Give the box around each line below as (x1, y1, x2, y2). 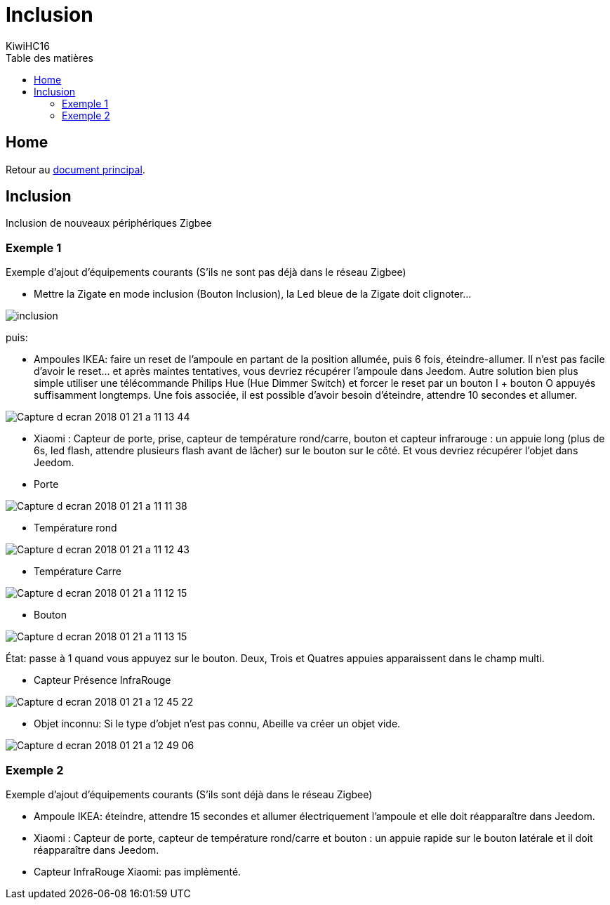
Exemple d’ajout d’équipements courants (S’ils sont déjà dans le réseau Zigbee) (6, 788, 373, 800)
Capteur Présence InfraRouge (34, 674, 171, 687)
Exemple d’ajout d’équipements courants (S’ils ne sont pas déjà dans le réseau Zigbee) (6, 266, 406, 279)
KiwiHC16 (6, 39, 50, 52)
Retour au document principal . (6, 163, 145, 176)
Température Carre (34, 565, 122, 578)
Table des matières (6, 51, 93, 64)
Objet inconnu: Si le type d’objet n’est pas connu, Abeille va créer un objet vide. (34, 718, 401, 730)
